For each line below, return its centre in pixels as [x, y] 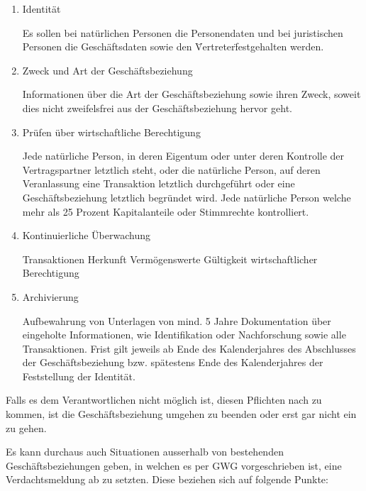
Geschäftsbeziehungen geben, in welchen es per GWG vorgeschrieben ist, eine [174, 465]
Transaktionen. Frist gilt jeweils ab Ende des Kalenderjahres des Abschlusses [189, 348]
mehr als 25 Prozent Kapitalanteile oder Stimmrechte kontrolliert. [166, 211]
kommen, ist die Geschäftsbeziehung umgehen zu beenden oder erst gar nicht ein [181, 414]
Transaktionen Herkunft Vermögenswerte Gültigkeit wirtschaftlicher [170, 259]
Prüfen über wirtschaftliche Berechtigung [111, 132]
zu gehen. [26, 427]
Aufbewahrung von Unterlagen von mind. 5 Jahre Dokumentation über [177, 320]
